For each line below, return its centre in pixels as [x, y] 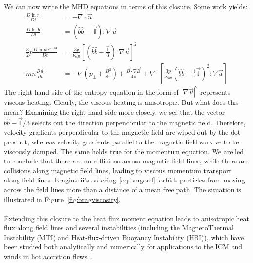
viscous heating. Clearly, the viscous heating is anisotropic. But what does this [121, 102]
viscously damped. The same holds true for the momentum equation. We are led [124, 151]
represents [215, 91]
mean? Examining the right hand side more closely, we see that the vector [115, 111]
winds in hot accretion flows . [48, 256]
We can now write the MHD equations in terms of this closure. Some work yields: [126, 6]
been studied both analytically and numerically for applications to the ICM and [123, 247]
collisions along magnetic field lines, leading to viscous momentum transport [118, 170]
